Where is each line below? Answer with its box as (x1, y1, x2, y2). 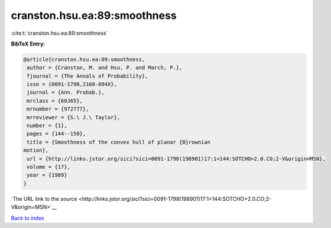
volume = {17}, (27, 164, 71, 170)
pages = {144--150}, (27, 131, 86, 137)
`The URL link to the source (11, 195, 77, 202)
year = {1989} (27, 172, 67, 178)
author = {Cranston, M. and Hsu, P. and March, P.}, (27, 64, 183, 71)
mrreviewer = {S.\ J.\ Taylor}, (27, 114, 121, 120)
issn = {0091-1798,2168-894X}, (27, 81, 118, 88)
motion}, (23, 147, 49, 154)
